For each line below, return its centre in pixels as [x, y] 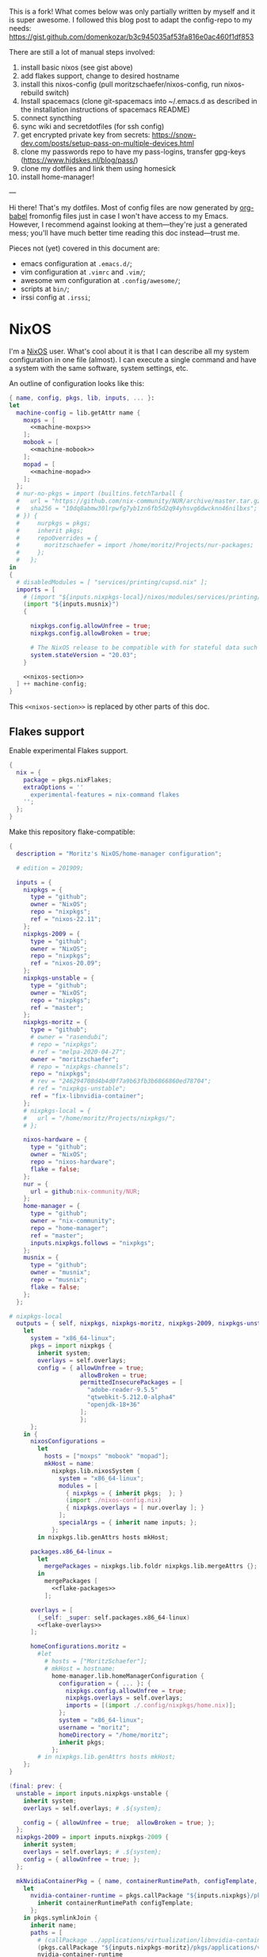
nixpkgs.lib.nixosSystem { [96, 1471]
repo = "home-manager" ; [69, 1228]
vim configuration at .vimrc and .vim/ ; [83, 272]
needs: [20, 28]
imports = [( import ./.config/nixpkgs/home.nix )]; [151, 1706]
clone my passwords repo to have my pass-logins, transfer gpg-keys [133, 151]
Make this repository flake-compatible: [72, 832]
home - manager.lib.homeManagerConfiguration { [128, 1676]
